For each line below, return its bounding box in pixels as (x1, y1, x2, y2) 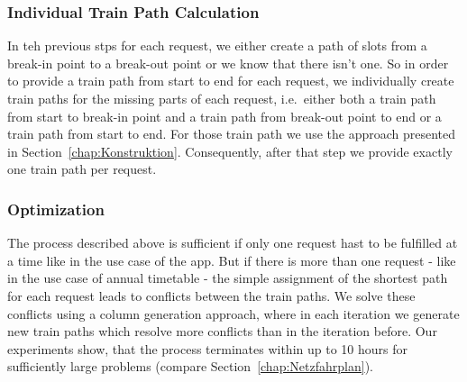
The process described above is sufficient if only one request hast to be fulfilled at (7, 233, 458, 252)
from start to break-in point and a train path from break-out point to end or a (7, 106, 442, 125)
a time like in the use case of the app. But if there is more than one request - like (7, 250, 456, 269)
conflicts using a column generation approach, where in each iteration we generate (7, 304, 460, 323)
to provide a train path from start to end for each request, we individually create (7, 71, 454, 90)
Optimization (7, 197, 105, 220)
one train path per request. (7, 159, 157, 178)
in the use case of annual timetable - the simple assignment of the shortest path (7, 268, 448, 287)
